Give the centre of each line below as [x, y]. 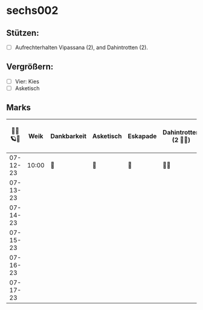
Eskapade [142, 136]
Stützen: [23, 33]
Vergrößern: [30, 67]
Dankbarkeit [68, 136]
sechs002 [32, 11]
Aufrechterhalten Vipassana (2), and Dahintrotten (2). [81, 47]
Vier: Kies [27, 81]
